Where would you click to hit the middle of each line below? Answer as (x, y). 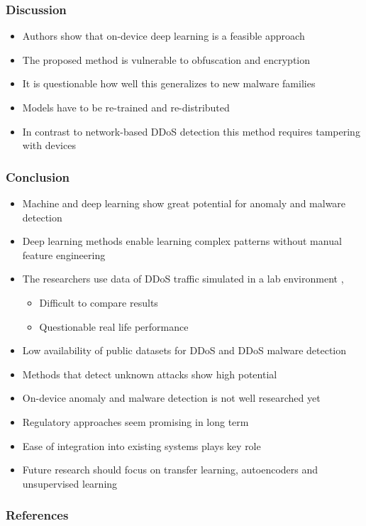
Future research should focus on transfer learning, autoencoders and (170, 470)
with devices (49, 145)
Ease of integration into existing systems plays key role (142, 445)
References (37, 515)
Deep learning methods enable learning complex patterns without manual (182, 241)
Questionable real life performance (114, 326)
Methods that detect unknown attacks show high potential (150, 374)
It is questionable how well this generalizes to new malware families (169, 83)
